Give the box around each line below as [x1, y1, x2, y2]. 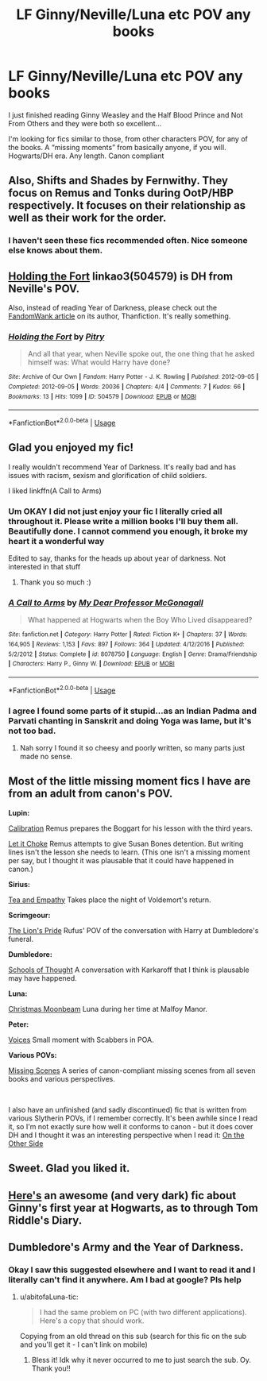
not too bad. [8, 725, 56, 736]
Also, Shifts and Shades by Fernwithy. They [8, 174, 229, 187]
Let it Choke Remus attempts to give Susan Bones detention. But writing [8, 839, 244, 848]
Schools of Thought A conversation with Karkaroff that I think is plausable [8, 965, 250, 974]
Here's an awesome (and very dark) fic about [8, 1189, 237, 1202]
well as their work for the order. [8, 211, 167, 225]
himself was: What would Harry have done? [27, 357, 171, 367]
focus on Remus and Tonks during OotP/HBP [8, 187, 234, 200]
